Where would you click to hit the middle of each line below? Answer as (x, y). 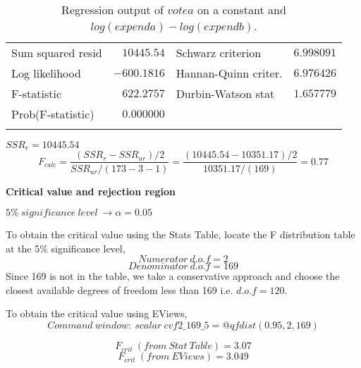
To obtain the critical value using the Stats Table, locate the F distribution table (180, 234)
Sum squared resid (57, 53)
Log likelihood (46, 73)
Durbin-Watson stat (225, 93)
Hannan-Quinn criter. (229, 73)
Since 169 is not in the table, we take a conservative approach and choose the (173, 276)
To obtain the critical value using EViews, (97, 313)
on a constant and (241, 10)
